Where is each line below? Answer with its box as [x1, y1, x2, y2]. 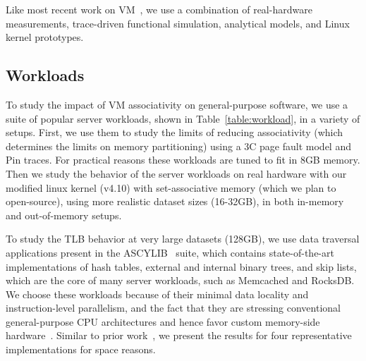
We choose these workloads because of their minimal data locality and [6, 286, 309, 301]
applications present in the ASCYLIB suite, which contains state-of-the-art [6, 245, 334, 259]
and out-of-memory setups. [6, 207, 122, 222]
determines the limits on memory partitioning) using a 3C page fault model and [6, 138, 351, 153]
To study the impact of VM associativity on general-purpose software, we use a [6, 97, 348, 111]
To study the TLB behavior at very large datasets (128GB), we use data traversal [6, 231, 360, 246]
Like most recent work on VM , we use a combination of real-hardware [6, 2, 312, 16]
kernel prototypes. [6, 30, 84, 44]
